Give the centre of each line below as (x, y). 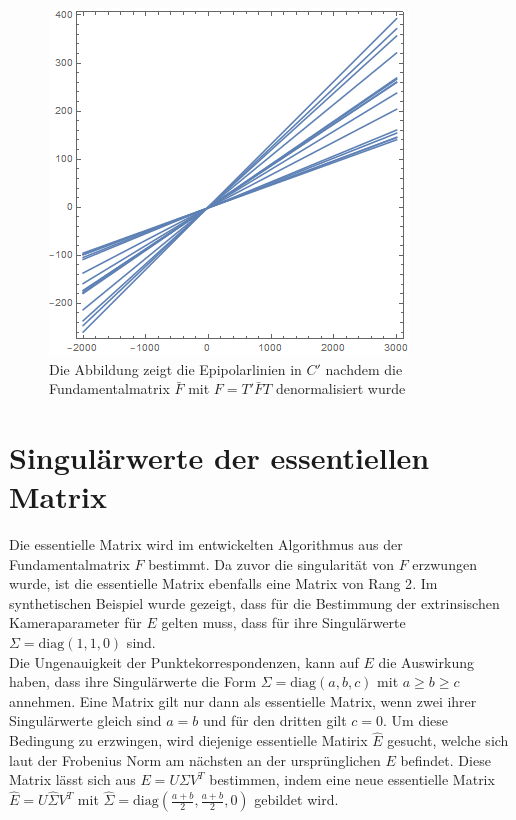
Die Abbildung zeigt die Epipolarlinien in (175, 368)
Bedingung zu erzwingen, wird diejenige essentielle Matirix (188, 740)
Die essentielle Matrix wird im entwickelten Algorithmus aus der (206, 544)
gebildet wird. (296, 799)
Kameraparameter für (75, 622)
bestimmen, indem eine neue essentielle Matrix (352, 779)
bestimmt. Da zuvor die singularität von (271, 563)
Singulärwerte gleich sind (85, 720)
